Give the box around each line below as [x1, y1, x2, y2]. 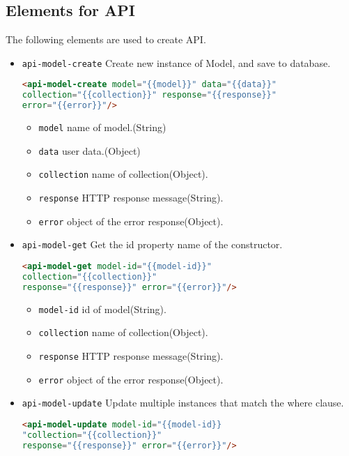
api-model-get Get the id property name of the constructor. [22, 237, 283, 252]
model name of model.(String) [38, 120, 166, 135]
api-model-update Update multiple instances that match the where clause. [22, 395, 344, 410]
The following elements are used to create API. [6, 32, 206, 47]
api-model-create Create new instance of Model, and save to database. [22, 55, 331, 70]
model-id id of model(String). [38, 301, 166, 316]
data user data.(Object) [38, 143, 141, 158]
